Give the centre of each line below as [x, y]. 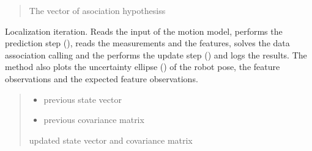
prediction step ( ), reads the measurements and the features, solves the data [147, 43]
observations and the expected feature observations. [102, 78]
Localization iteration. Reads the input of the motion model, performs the [144, 31]
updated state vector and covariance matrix [111, 140]
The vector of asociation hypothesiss [97, 10]
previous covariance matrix [94, 120]
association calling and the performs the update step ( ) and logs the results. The [156, 54]
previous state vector [83, 99]
